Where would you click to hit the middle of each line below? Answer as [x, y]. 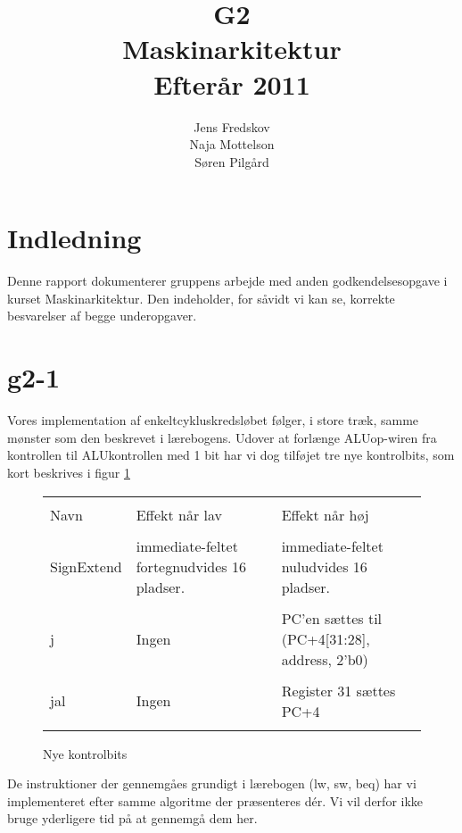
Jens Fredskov [232, 126]
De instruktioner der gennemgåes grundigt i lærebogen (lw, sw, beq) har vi [212, 783]
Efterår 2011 [232, 83]
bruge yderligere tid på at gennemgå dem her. [132, 818]
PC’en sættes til [332, 618]
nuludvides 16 [324, 566]
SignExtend [86, 566]
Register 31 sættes [338, 690]
